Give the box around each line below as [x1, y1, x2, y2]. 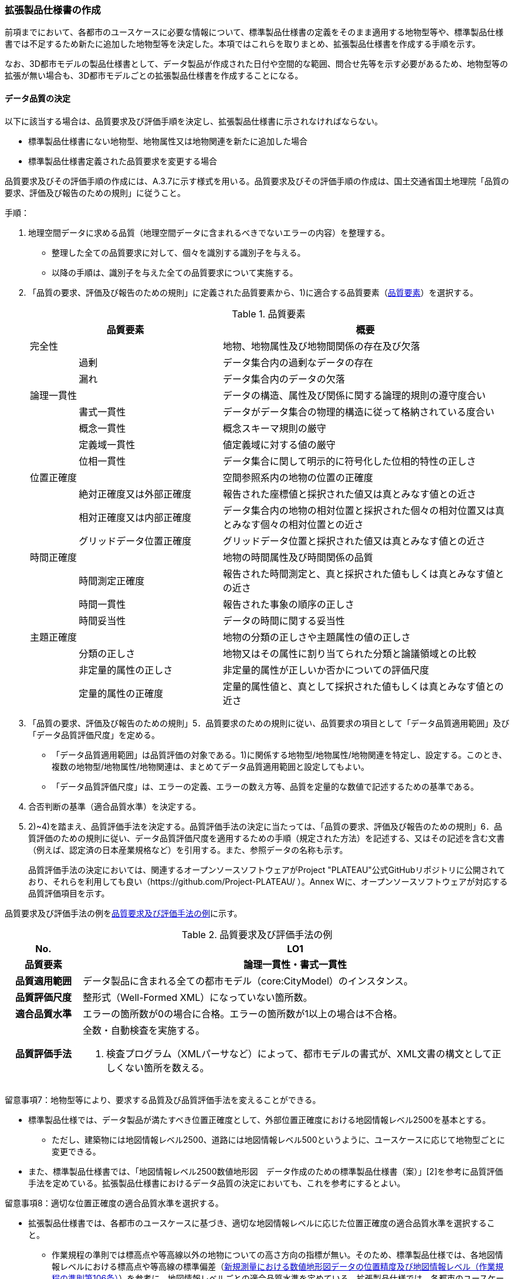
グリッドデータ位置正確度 [79, 534, 192, 547]
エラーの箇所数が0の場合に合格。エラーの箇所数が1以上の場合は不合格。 [83, 1007, 403, 1020]
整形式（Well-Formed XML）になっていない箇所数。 [83, 991, 313, 1003]
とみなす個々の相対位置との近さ [222, 518, 364, 530]
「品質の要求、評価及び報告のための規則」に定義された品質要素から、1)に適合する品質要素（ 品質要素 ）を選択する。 [28, 287, 478, 297]
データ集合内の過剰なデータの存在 [222, 356, 373, 368]
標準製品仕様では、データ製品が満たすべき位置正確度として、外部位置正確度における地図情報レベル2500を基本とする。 [28, 1114, 491, 1125]
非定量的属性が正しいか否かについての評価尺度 [222, 664, 430, 676]
